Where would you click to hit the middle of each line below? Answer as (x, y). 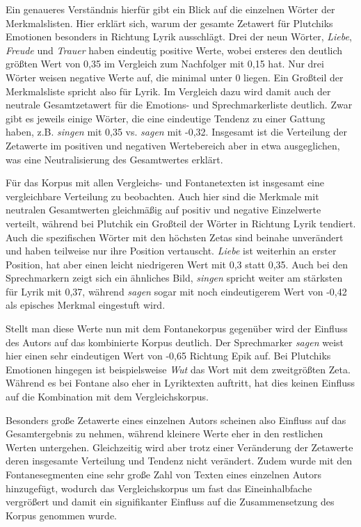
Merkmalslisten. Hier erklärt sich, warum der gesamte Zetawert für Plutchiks (169, 23)
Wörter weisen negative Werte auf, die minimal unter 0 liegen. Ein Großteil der (175, 77)
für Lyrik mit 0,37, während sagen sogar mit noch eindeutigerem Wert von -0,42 (176, 291)
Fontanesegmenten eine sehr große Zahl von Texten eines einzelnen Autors (164, 474)
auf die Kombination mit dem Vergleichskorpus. (107, 397)
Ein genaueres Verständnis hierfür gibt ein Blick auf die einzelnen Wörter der (170, 9)
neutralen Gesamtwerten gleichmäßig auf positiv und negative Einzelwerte (163, 210)
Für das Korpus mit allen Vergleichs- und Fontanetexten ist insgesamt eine (165, 183)
